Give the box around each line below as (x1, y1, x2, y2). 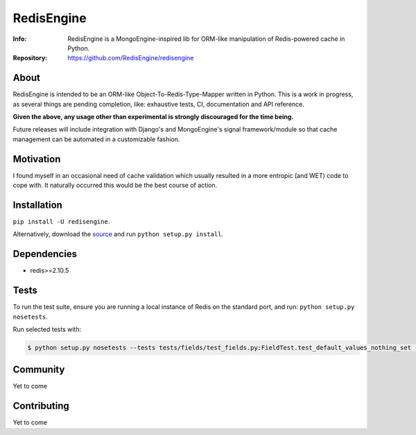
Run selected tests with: (12, 325, 82, 333)
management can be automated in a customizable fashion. (12, 135, 180, 143)
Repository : (12, 54, 48, 62)
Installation (12, 199, 62, 211)
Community (12, 364, 65, 375)
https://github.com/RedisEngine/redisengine (67, 54, 194, 62)
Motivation (12, 153, 61, 165)
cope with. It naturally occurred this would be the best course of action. (12, 181, 218, 190)
